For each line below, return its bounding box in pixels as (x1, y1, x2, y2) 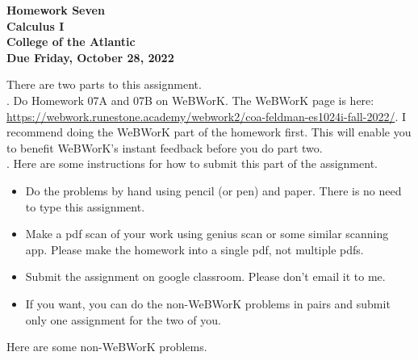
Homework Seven (6, 2, 105, 18)
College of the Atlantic (6, 33, 136, 50)
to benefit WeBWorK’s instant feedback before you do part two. (6, 139, 323, 156)
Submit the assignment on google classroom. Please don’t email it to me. (25, 268, 386, 285)
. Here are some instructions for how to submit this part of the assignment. (6, 155, 378, 172)
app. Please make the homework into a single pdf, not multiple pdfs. (25, 241, 364, 257)
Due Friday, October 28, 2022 (6, 48, 174, 65)
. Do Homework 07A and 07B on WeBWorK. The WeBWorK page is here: (6, 91, 374, 108)
